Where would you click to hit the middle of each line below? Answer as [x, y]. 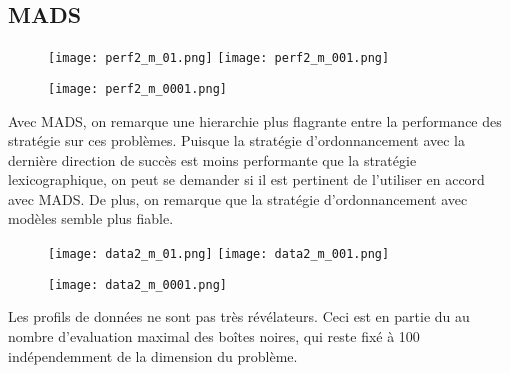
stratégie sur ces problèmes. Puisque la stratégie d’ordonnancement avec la [236, 140]
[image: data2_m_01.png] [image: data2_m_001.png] [219, 254]
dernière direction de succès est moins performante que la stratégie [212, 159]
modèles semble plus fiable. [91, 218]
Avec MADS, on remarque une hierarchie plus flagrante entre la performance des [255, 120]
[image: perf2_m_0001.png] [137, 88]
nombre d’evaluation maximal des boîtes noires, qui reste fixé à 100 [214, 335]
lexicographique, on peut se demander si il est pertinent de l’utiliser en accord [246, 179]
